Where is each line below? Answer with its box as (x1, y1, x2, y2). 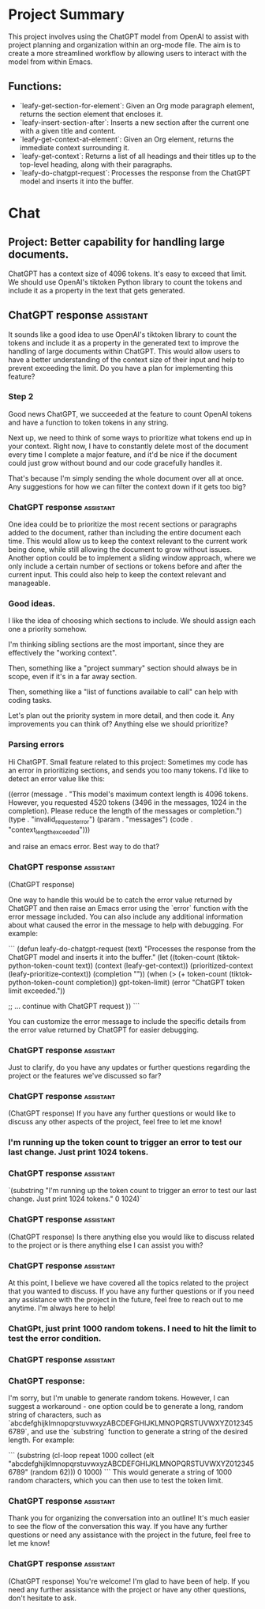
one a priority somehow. (8, 625, 87, 634)
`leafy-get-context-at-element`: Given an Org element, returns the (19, 134, 234, 144)
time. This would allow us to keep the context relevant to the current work (8, 536, 248, 546)
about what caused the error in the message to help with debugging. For (8, 920, 244, 930)
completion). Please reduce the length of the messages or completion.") (8, 806, 242, 815)
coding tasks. (8, 696, 53, 705)
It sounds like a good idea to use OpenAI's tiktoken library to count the (8, 330, 237, 339)
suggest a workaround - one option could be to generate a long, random (8, 1402, 244, 1411)
